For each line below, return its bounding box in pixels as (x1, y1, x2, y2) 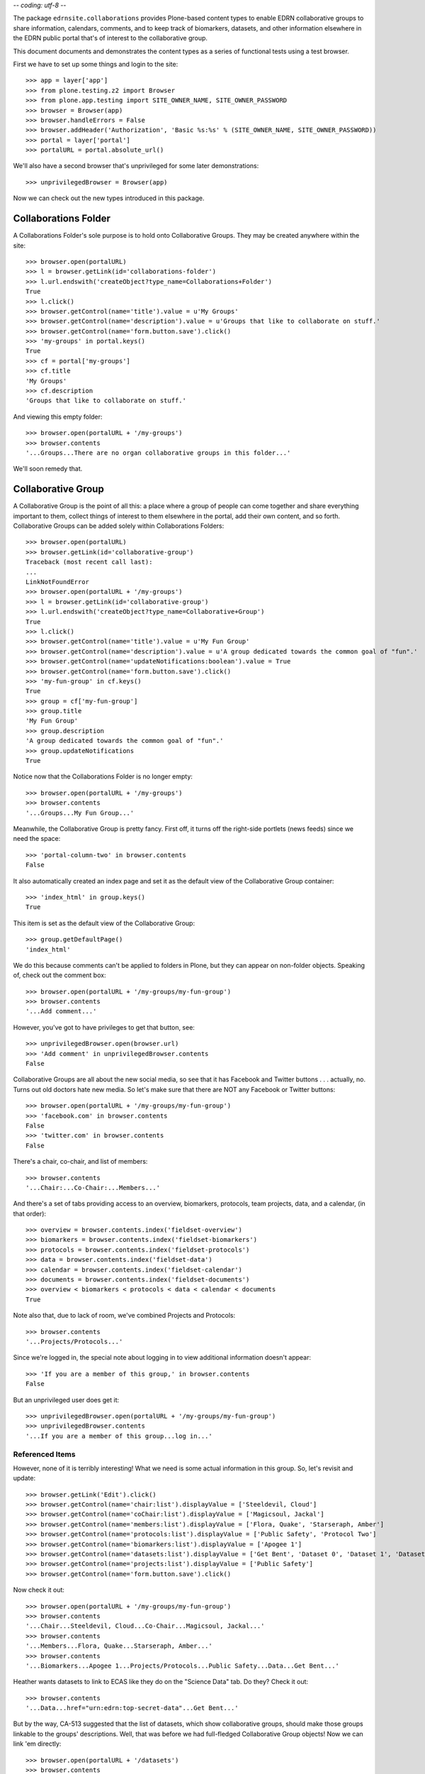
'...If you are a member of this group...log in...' (25, 1432, 212, 1440)
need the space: (13, 834, 61, 843)
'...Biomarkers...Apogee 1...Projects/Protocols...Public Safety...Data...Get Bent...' (25, 1661, 340, 1670)
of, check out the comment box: (13, 971, 106, 979)
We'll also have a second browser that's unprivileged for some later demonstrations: (13, 162, 259, 170)
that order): (13, 1209, 46, 1218)
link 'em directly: (13, 1739, 62, 1748)
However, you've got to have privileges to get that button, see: (13, 1023, 195, 1032)
